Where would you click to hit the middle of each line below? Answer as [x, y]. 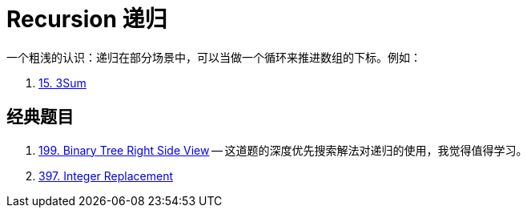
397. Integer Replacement [106, 176]
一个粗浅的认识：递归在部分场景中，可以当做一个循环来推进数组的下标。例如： [214, 57]
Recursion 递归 [87, 19]
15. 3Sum [62, 83]
